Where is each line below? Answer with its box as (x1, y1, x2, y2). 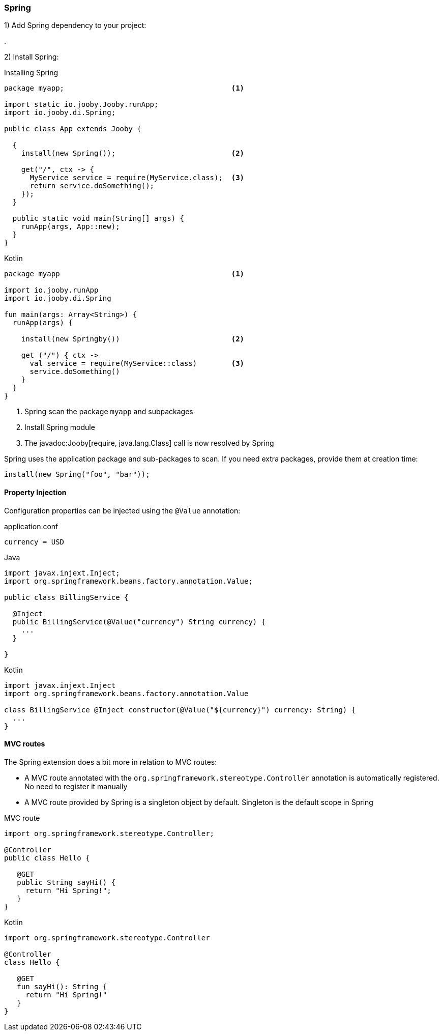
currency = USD (4, 537, 65, 546)
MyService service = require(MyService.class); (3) (29, 174, 245, 182)
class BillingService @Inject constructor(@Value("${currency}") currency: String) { (4, 705, 356, 714)
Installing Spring (4, 68, 58, 77)
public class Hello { (4, 853, 90, 862)
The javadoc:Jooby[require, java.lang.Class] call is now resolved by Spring (24, 439, 274, 448)
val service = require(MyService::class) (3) (29, 359, 245, 368)
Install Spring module (24, 423, 95, 432)
